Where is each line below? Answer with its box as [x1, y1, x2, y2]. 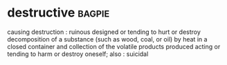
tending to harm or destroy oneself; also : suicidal [7, 50, 149, 58]
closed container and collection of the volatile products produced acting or [7, 42, 221, 50]
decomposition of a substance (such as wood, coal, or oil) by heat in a [7, 35, 208, 43]
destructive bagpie [7, 5, 110, 21]
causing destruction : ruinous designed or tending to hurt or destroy [7, 28, 201, 36]
